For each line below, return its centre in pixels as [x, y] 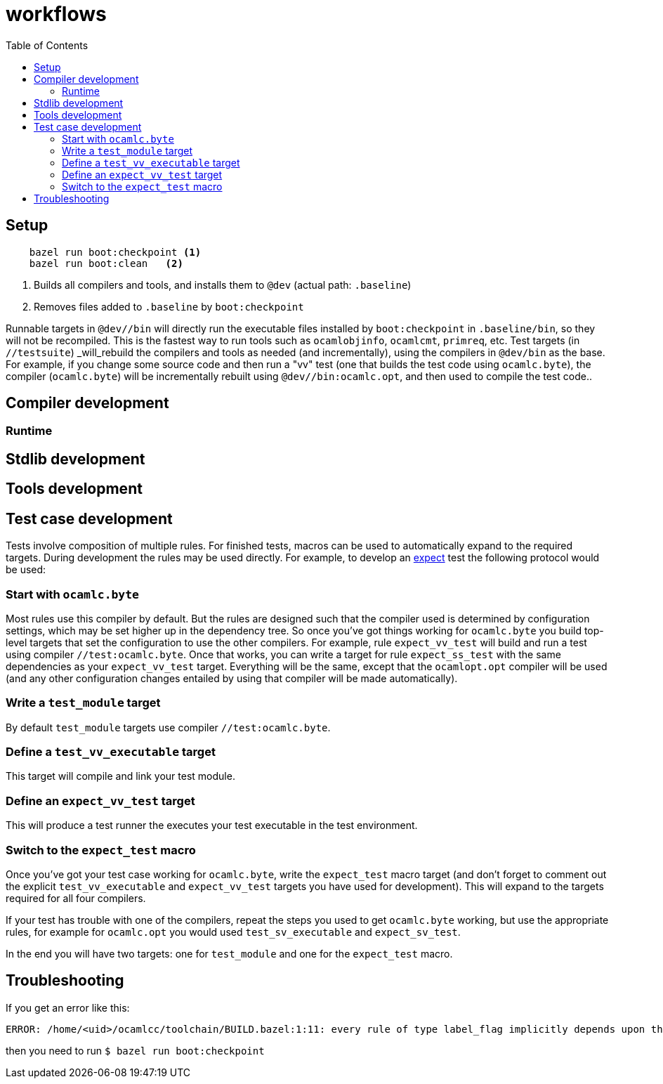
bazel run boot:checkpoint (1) [115, 252]
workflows [56, 14]
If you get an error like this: [68, 1007]
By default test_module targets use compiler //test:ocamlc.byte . [168, 727]
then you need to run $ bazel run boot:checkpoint [135, 1050]
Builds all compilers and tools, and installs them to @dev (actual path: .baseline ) [223, 285]
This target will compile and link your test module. [120, 776]
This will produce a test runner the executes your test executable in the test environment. [212, 825]
